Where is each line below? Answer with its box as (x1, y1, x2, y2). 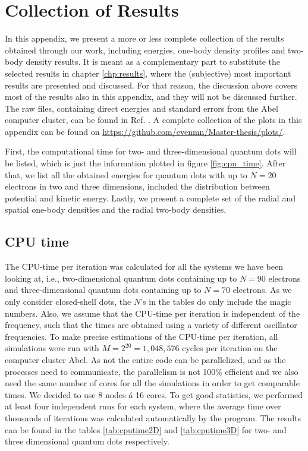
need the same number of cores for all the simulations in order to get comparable (5, 377, 300, 389)
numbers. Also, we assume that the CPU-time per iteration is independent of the (5, 307, 300, 319)
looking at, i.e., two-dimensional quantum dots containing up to (5, 272, 237, 284)
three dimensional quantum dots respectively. (5, 435, 169, 447)
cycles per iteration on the (182, 342, 278, 354)
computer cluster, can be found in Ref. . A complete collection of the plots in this (5, 113, 302, 126)
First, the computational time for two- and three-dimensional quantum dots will (5, 145, 297, 157)
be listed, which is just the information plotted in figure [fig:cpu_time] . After (5, 157, 286, 169)
